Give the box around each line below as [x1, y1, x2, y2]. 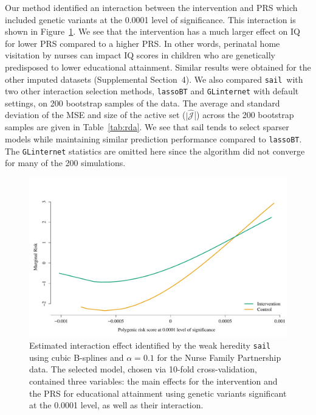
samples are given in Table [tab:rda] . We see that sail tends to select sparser [5, 120, 289, 133]
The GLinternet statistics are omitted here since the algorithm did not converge [5, 144, 305, 157]
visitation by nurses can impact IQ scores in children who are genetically [5, 49, 276, 61]
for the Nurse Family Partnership [157, 350, 281, 363]
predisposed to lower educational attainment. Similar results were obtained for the [5, 60, 311, 73]
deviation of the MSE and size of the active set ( [5, 108, 186, 121]
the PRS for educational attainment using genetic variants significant [29, 386, 287, 399]
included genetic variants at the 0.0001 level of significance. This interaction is [5, 13, 296, 26]
